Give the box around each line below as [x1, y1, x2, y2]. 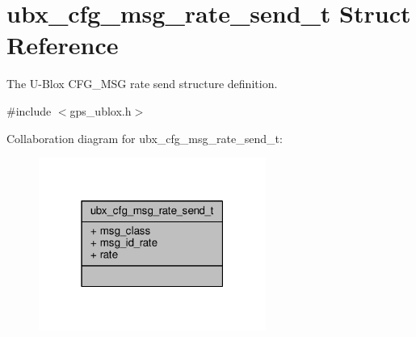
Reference [6, 28, 119, 61]
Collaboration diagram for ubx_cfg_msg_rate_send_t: [6, 129, 283, 146]
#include [6, 102, 52, 119]
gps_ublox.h [69, 102, 132, 119]
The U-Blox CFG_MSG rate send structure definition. [6, 75, 278, 92]
